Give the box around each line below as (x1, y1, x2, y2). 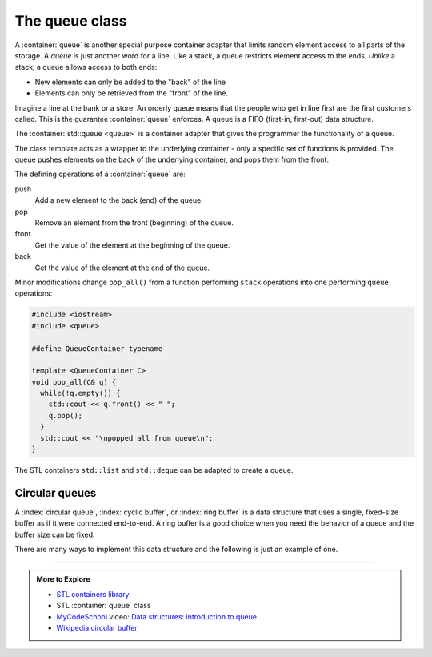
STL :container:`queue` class (56, 601, 151, 611)
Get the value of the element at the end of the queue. (34, 263, 210, 272)
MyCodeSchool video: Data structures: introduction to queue (56, 611, 258, 621)
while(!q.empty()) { (40, 389, 121, 398)
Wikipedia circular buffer (56, 623, 138, 633)
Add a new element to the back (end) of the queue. (34, 195, 203, 205)
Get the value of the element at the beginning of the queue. (34, 240, 230, 250)
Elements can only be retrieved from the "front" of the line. (34, 88, 228, 98)
